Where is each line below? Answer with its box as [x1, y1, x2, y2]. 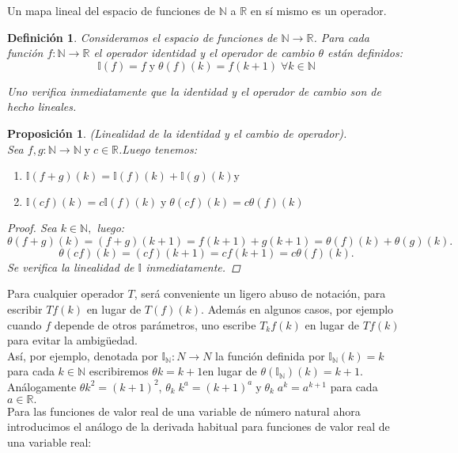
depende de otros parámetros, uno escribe [54, 316, 256, 333]
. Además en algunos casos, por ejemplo [201, 300, 394, 317]
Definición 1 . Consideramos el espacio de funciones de [7, 29, 278, 45]
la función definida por [215, 347, 325, 364]
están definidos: [327, 44, 403, 61]
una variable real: [7, 433, 92, 450]
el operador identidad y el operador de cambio [93, 44, 315, 61]
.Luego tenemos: [119, 140, 197, 157]
